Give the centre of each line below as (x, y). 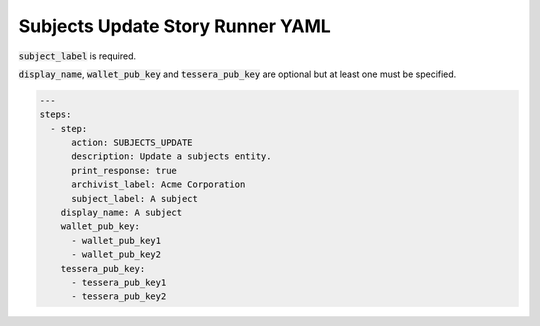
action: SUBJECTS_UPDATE (132, 143)
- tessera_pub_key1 (119, 282)
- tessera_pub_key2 (119, 296)
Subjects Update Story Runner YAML (175, 26)
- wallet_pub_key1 (116, 240)
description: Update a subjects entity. (171, 156)
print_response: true (124, 170)
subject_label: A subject (135, 198)
